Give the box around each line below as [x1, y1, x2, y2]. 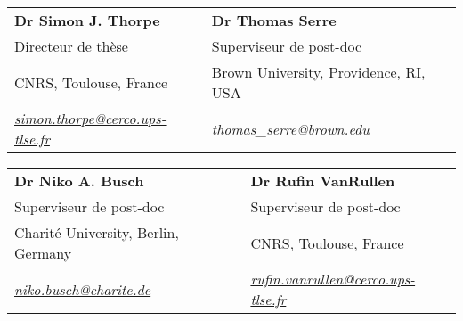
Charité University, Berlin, [14, 222, 179, 243]
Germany [14, 243, 72, 263]
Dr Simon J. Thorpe [14, 10, 160, 30]
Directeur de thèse [14, 36, 128, 56]
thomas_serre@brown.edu [211, 118, 370, 139]
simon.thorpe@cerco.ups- [14, 108, 167, 128]
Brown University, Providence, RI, [211, 62, 426, 82]
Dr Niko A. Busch [14, 170, 144, 191]
